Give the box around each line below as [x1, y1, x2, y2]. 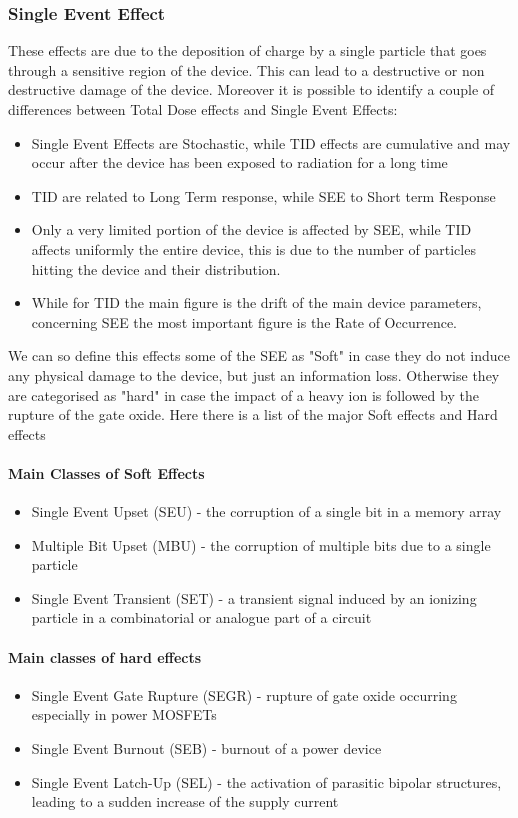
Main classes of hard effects [8, 646, 202, 667]
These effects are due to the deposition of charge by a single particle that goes [8, 40, 487, 61]
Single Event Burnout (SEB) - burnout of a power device [31, 738, 382, 759]
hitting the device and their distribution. [31, 258, 281, 279]
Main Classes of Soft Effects [8, 462, 205, 483]
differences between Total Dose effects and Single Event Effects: [8, 99, 398, 119]
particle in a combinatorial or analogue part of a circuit [31, 607, 372, 628]
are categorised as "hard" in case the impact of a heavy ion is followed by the [8, 384, 479, 405]
